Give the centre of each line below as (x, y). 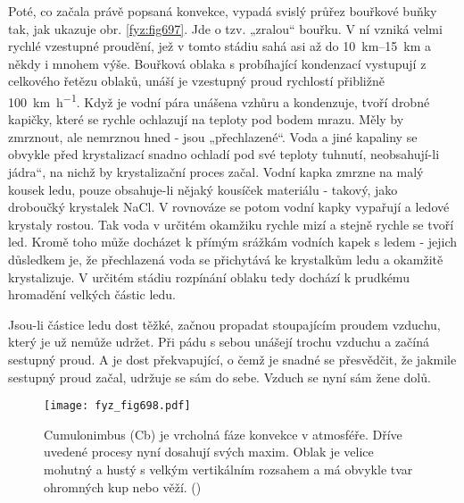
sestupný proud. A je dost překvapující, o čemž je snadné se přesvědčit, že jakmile (232, 359)
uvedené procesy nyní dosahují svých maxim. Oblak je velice (209, 452)
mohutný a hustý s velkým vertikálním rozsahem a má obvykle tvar (228, 469)
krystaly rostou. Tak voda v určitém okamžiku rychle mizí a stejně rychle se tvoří (231, 224)
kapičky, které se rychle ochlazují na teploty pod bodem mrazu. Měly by (206, 119)
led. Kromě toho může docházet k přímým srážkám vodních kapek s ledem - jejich (233, 242)
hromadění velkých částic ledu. (92, 294)
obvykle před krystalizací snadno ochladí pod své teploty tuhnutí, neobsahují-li (224, 154)
